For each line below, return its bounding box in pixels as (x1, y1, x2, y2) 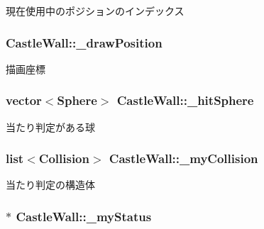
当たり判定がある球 (6, 119, 95, 134)
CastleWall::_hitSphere (116, 91, 254, 109)
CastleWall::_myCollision (109, 150, 258, 167)
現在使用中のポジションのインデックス (6, 4, 185, 18)
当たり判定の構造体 (6, 177, 95, 192)
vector (6, 91, 42, 109)
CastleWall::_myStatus (16, 207, 152, 225)
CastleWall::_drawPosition (6, 33, 163, 51)
